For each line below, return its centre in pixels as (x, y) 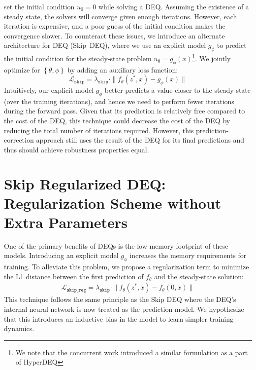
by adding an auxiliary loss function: (123, 69)
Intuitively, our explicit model (49, 90)
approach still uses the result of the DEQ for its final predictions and (140, 140)
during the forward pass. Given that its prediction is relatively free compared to (125, 111)
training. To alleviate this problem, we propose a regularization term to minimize (127, 267)
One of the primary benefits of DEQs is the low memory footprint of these (116, 245)
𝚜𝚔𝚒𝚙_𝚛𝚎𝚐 (76, 290)
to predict (232, 45)
